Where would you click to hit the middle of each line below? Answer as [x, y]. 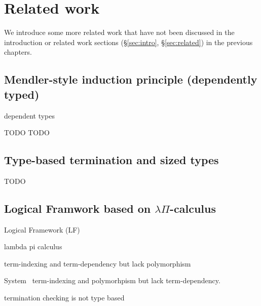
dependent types [30, 115]
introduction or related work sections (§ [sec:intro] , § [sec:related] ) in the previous [128, 42]
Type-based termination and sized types [111, 160]
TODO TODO [27, 132]
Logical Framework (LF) [42, 229]
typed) [22, 94]
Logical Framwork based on [78, 208]
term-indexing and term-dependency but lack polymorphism [98, 263]
